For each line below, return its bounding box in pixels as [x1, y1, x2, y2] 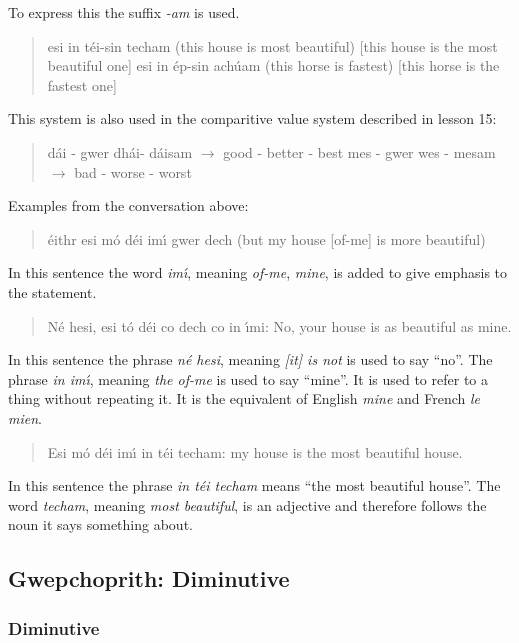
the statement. [8, 281, 97, 302]
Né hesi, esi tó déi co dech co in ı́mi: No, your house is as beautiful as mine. [47, 315, 512, 336]
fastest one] [47, 74, 117, 95]
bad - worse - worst [74, 161, 192, 182]
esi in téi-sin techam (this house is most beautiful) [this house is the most [47, 35, 498, 56]
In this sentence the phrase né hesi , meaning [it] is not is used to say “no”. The [8, 349, 493, 370]
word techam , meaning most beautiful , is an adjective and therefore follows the [8, 494, 487, 515]
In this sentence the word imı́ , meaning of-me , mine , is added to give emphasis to [8, 262, 508, 283]
